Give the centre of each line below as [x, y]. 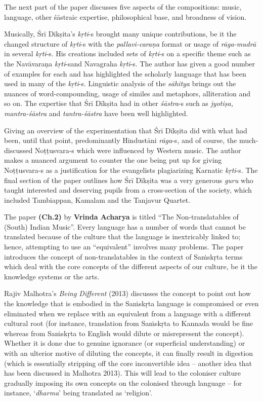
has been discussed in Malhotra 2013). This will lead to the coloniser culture [123, 373]
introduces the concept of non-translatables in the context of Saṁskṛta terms [123, 256]
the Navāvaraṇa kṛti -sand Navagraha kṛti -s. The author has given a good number [130, 63]
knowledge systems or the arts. [52, 276]
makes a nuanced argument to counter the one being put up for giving [113, 160]
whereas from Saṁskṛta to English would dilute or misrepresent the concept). [124, 333]
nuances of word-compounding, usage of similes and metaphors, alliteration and [127, 93]
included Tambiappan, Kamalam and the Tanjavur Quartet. [97, 199]
